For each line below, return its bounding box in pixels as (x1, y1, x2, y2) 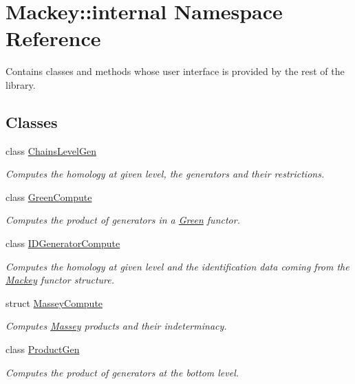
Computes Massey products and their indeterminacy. (6, 319, 227, 333)
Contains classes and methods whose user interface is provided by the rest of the (6, 64, 345, 78)
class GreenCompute (6, 189, 92, 204)
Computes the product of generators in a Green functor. (6, 213, 240, 227)
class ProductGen (6, 342, 80, 356)
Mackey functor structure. (6, 273, 115, 287)
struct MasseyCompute (6, 295, 103, 310)
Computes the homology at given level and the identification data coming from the (6, 259, 349, 273)
